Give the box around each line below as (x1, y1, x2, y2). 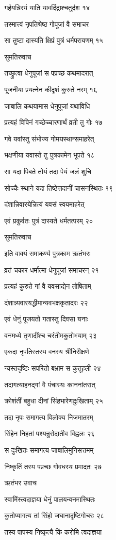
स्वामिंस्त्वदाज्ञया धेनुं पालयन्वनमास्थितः (4, 494, 96, 504)
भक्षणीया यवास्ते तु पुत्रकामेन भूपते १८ (4, 150, 95, 160)
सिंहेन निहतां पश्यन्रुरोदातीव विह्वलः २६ (4, 428, 95, 439)
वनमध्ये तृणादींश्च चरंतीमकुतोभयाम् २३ (4, 330, 97, 340)
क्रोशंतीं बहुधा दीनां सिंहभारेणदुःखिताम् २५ (4, 396, 103, 406)
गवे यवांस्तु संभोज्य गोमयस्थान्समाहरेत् (4, 133, 94, 143)
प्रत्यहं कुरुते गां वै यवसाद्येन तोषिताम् (4, 281, 91, 291)
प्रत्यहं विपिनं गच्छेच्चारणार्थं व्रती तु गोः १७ (4, 117, 102, 127)
